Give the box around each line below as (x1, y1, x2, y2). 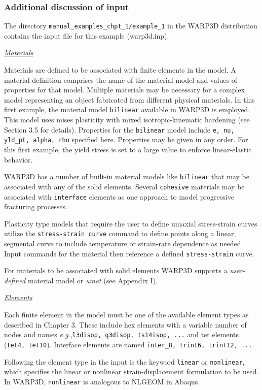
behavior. (4, 154, 33, 165)
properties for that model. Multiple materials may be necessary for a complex (4, 84, 245, 95)
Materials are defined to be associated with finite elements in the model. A (4, 64, 236, 75)
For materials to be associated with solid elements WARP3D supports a (4, 265, 228, 276)
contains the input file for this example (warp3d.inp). (4, 30, 169, 41)
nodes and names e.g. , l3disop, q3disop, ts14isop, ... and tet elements (4, 329, 239, 340)
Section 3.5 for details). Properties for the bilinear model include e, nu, (4, 124, 235, 135)
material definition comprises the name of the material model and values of (4, 74, 237, 85)
